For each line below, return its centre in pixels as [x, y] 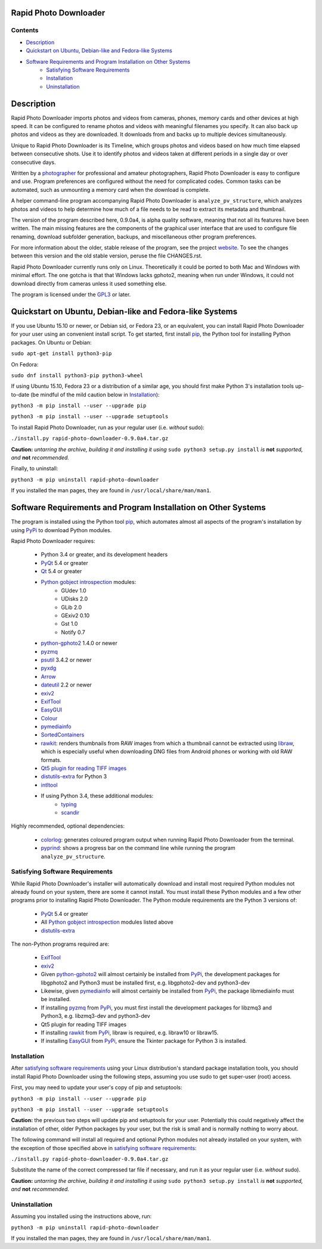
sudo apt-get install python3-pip [61, 354]
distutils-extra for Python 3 [74, 776]
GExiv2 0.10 [75, 616]
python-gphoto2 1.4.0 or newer [79, 643]
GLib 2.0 [72, 607]
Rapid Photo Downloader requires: [53, 541]
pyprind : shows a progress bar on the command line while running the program [138, 848]
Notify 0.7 [73, 632]
